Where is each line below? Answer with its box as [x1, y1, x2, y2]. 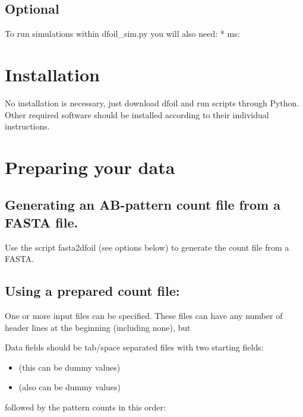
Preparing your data [5, 154, 175, 179]
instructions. [5, 120, 50, 132]
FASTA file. [5, 213, 78, 231]
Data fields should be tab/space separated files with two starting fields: [5, 341, 264, 353]
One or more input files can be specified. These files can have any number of [5, 309, 283, 322]
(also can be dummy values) [18, 381, 121, 393]
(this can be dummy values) [18, 361, 121, 373]
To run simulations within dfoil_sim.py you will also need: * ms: [5, 27, 240, 40]
